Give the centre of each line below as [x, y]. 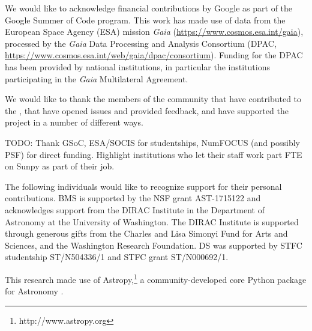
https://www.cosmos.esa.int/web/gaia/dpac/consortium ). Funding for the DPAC [154, 55]
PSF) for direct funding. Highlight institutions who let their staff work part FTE [154, 154]
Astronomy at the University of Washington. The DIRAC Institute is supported [152, 221]
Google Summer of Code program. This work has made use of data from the [145, 20]
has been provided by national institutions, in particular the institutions [137, 66]
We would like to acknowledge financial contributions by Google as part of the [149, 8]
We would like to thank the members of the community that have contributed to [153, 99]
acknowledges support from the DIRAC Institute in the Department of [135, 209]
